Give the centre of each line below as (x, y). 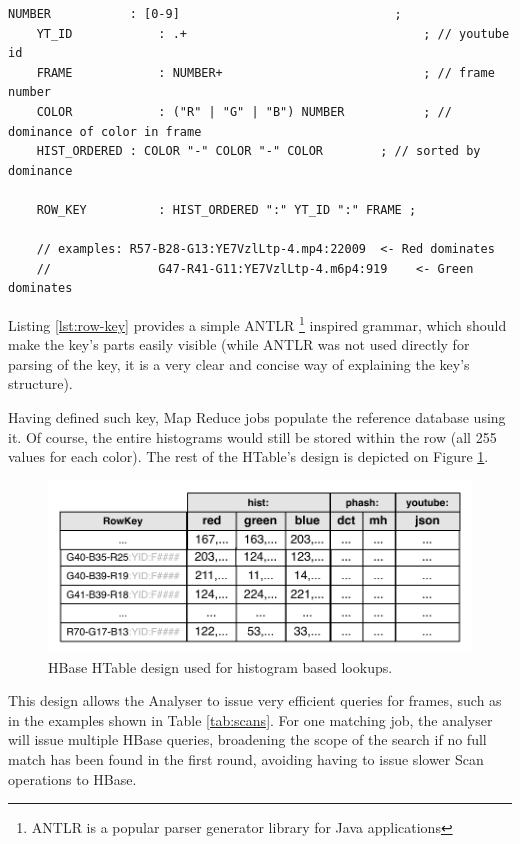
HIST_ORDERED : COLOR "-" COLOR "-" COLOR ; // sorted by (258, 151)
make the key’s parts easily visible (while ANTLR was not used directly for (239, 344)
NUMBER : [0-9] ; (205, 14)
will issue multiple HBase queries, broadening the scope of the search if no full (247, 739)
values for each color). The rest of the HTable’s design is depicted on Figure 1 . (248, 456)
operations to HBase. (72, 778)
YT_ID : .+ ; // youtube (273, 33)
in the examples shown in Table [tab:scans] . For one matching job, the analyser (250, 719)
